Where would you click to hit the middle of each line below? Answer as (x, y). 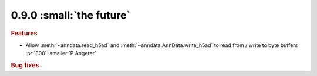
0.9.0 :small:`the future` (71, 15)
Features (24, 33)
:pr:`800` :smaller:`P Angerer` (61, 53)
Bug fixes (25, 65)
